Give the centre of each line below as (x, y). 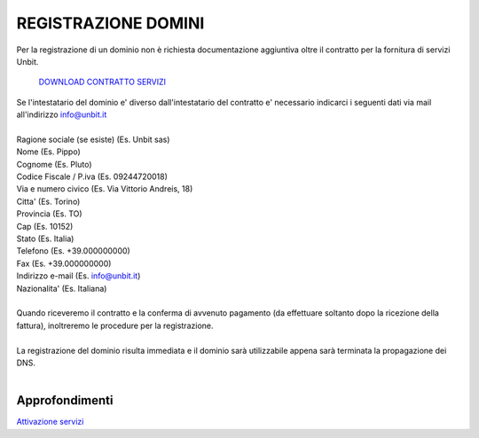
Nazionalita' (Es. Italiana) (62, 288)
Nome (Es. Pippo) (49, 152)
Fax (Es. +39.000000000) (64, 263)
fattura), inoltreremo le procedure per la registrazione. (115, 325)
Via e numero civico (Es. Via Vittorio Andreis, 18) (105, 189)
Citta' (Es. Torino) (48, 201)
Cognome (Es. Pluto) (54, 164)
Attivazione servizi (50, 422)
